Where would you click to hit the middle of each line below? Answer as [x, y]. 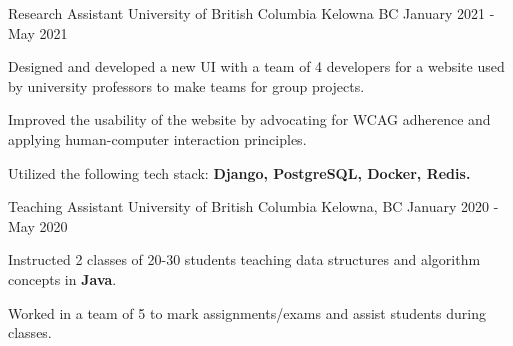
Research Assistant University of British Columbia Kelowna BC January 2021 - [251, 13]
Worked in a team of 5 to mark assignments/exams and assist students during [247, 312]
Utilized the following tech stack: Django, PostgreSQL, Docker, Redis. [239, 172]
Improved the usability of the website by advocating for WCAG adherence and [249, 119]
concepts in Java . [62, 278]
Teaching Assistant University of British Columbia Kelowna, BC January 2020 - [253, 206]
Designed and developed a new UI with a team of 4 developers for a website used [256, 66]
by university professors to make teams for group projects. [186, 85]
